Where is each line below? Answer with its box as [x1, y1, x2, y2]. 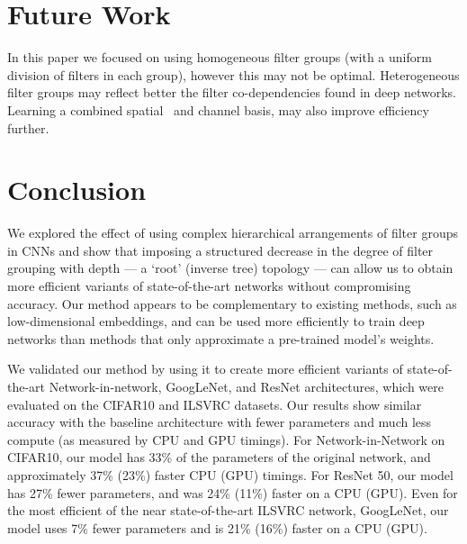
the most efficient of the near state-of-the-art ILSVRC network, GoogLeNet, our [7, 501, 449, 520]
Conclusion [7, 171, 147, 208]
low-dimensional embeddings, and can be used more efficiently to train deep [7, 312, 425, 331]
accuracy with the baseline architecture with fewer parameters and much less [7, 413, 432, 431]
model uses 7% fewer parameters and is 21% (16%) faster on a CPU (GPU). [7, 518, 427, 537]
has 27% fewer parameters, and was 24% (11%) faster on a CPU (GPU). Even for [7, 483, 458, 502]
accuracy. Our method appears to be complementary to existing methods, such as [7, 294, 457, 313]
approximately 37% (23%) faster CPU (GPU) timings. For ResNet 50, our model [7, 465, 454, 484]
